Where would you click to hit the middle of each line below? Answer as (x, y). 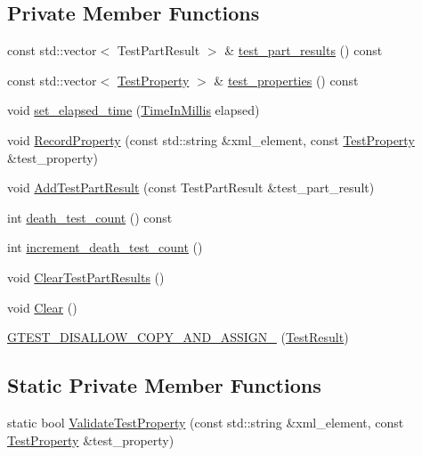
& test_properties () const (286, 80)
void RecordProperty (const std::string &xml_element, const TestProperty (211, 139)
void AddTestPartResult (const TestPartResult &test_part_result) (191, 187)
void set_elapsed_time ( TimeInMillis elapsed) (134, 110)
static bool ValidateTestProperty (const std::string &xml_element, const (206, 422)
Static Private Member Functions (164, 385)
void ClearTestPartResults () (86, 277)
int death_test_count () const (90, 217)
